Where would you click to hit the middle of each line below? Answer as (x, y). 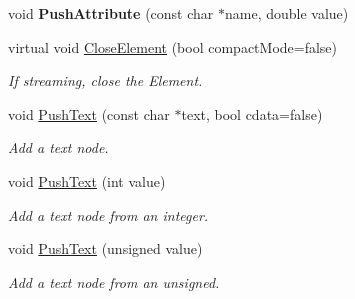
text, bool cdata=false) (252, 113)
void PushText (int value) (87, 180)
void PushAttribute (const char (111, 13)
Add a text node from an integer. (108, 214)
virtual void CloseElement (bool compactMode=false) (173, 46)
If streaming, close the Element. (105, 80)
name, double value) (286, 13)
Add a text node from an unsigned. (114, 281)
